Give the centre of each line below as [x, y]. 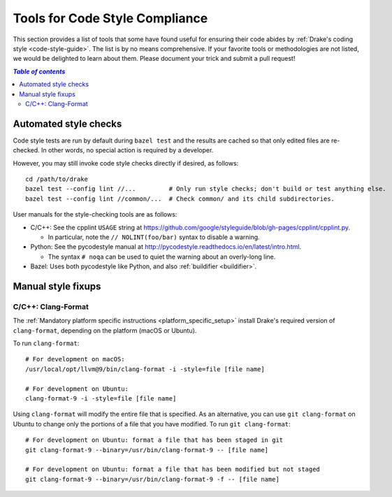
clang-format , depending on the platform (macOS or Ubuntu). [105, 330]
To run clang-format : [46, 343]
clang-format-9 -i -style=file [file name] [101, 398]
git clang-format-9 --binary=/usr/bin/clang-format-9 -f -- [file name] [152, 479]
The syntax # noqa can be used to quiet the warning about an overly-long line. [162, 257]
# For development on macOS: [75, 359]
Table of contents [39, 71]
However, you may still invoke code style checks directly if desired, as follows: [126, 163]
